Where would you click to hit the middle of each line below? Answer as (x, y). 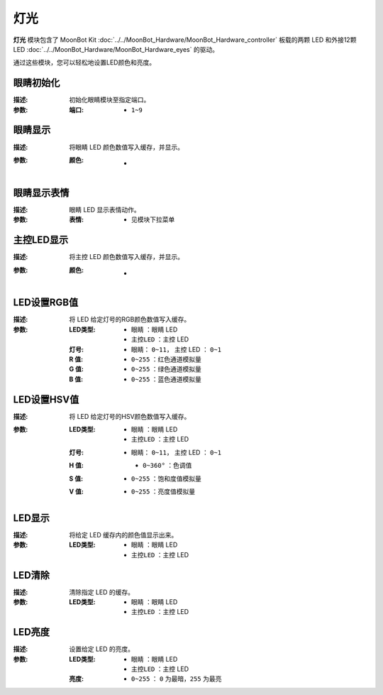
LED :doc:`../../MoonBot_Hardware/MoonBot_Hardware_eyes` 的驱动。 (116, 49)
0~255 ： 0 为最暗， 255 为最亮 (177, 679)
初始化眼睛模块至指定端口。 (110, 100)
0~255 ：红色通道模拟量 (167, 359)
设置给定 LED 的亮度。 (102, 649)
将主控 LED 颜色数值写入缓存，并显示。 (127, 257)
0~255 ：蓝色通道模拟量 (167, 379)
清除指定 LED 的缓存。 (102, 592)
